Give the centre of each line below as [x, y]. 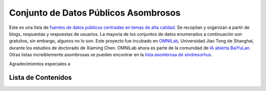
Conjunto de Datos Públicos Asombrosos [95, 13]
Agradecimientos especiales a [40, 64]
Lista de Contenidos [41, 78]
